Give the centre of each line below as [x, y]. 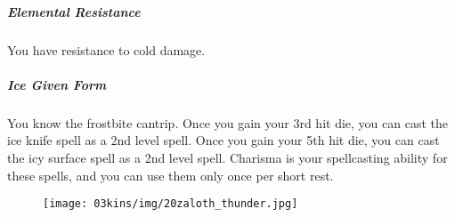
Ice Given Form [57, 84]
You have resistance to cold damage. [106, 49]
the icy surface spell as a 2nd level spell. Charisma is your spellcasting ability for [227, 157]
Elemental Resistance [74, 11]
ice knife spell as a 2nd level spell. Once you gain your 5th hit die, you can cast [223, 140]
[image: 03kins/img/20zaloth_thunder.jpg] [171, 204]
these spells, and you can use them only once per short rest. [171, 175]
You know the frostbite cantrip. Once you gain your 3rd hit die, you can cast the [227, 122]
